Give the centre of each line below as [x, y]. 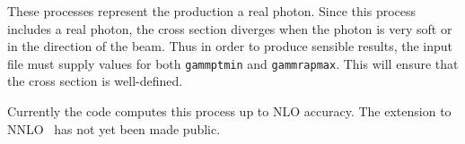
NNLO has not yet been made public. [114, 128]
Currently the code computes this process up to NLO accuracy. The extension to [229, 111]
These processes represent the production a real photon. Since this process [212, 11]
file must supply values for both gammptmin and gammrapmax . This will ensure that [233, 63]
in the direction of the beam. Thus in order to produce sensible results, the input [230, 46]
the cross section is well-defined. [95, 81]
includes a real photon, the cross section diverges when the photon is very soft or [230, 28]
